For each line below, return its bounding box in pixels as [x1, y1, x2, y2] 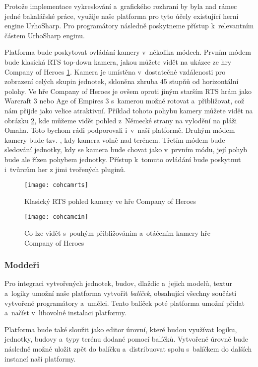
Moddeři [4, 259, 40, 271]
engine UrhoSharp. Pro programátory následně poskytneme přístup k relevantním [4, 20, 254, 31]
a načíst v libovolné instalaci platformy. [4, 307, 127, 318]
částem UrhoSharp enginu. [4, 30, 85, 40]
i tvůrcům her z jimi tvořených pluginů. [4, 164, 126, 174]
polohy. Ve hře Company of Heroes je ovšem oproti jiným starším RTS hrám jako [4, 86, 252, 96]
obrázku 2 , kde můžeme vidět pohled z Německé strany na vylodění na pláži [4, 115, 237, 125]
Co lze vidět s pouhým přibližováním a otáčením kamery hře [24, 228, 211, 238]
